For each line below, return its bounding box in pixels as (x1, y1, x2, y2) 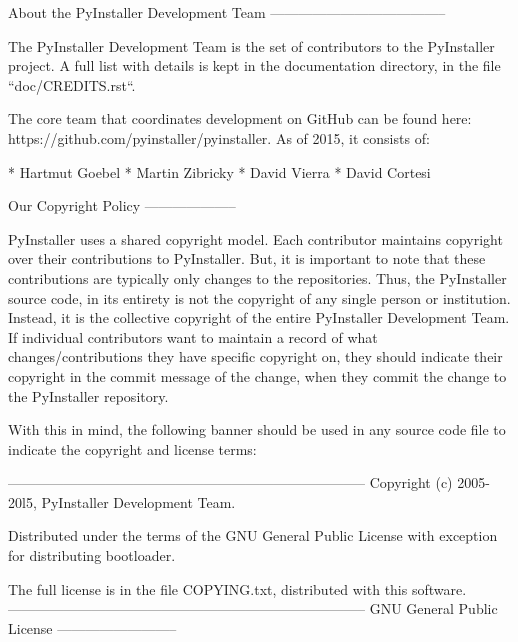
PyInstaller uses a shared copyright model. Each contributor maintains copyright (8, 228, 503, 249)
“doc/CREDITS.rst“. (8, 74, 136, 95)
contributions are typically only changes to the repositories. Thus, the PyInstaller (8, 267, 507, 288)
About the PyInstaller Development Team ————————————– (8, 2, 446, 22)
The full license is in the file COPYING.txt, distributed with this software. (8, 578, 467, 599)
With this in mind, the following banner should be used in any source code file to (8, 419, 506, 440)
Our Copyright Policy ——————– (8, 195, 236, 216)
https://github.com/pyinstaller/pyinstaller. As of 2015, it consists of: (8, 127, 430, 148)
